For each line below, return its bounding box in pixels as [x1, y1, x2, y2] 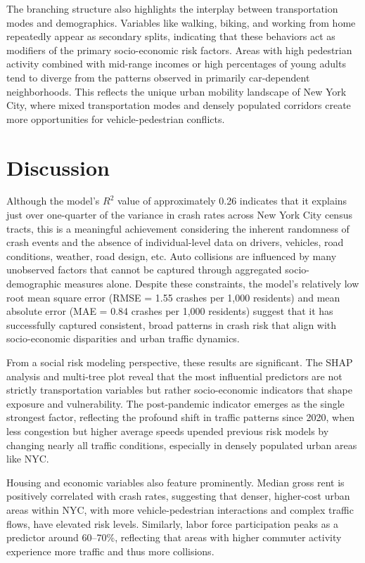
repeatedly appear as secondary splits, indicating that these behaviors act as [6, 29, 335, 44]
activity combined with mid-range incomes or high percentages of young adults [6, 56, 346, 71]
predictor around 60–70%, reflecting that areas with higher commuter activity [6, 530, 342, 545]
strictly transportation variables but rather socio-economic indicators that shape [6, 382, 352, 397]
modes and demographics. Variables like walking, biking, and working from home [6, 15, 356, 30]
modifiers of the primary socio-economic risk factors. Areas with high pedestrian [6, 42, 352, 57]
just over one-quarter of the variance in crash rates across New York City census [6, 207, 352, 222]
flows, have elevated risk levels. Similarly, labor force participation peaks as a [6, 516, 338, 531]
